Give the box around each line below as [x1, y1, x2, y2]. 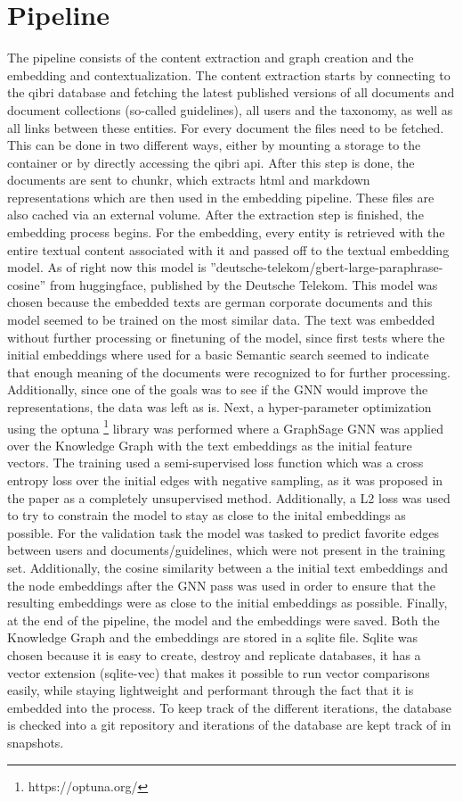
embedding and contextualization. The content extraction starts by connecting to [7, 65, 451, 84]
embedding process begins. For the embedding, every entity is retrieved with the [7, 223, 445, 242]
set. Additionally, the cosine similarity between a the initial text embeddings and [7, 558, 449, 576]
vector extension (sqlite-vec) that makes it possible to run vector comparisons [7, 663, 430, 682]
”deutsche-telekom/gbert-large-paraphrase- [210, 258, 443, 277]
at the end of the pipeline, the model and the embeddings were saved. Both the [7, 610, 440, 629]
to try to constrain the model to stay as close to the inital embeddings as [7, 506, 406, 525]
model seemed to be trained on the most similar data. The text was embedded [7, 310, 435, 329]
